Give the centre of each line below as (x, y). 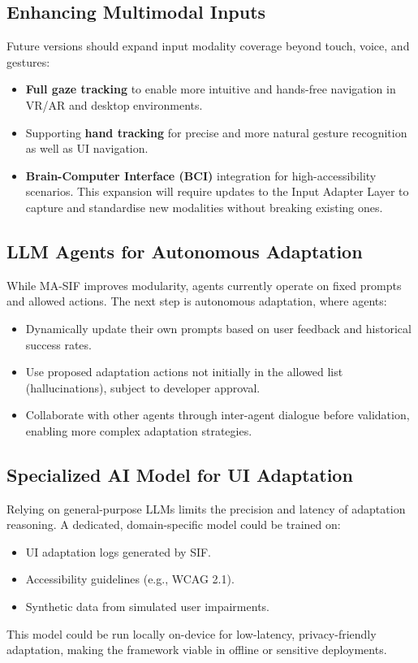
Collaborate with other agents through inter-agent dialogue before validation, (218, 415)
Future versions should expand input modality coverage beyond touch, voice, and (208, 46)
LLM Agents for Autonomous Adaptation (185, 251)
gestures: (28, 61)
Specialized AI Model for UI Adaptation (180, 474)
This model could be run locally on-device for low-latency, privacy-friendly (192, 633)
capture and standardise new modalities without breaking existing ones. (204, 207)
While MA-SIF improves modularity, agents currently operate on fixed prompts (204, 285)
